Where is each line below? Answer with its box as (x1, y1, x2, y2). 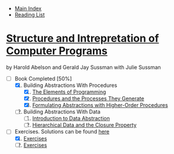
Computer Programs (6, 44, 108, 58)
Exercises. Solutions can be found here (14, 128, 110, 135)
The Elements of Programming (32, 88, 106, 96)
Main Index (14, 5, 42, 12)
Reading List (14, 11, 45, 18)
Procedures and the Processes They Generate (32, 95, 145, 102)
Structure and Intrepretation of (6, 32, 159, 45)
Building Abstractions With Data (23, 108, 101, 115)
